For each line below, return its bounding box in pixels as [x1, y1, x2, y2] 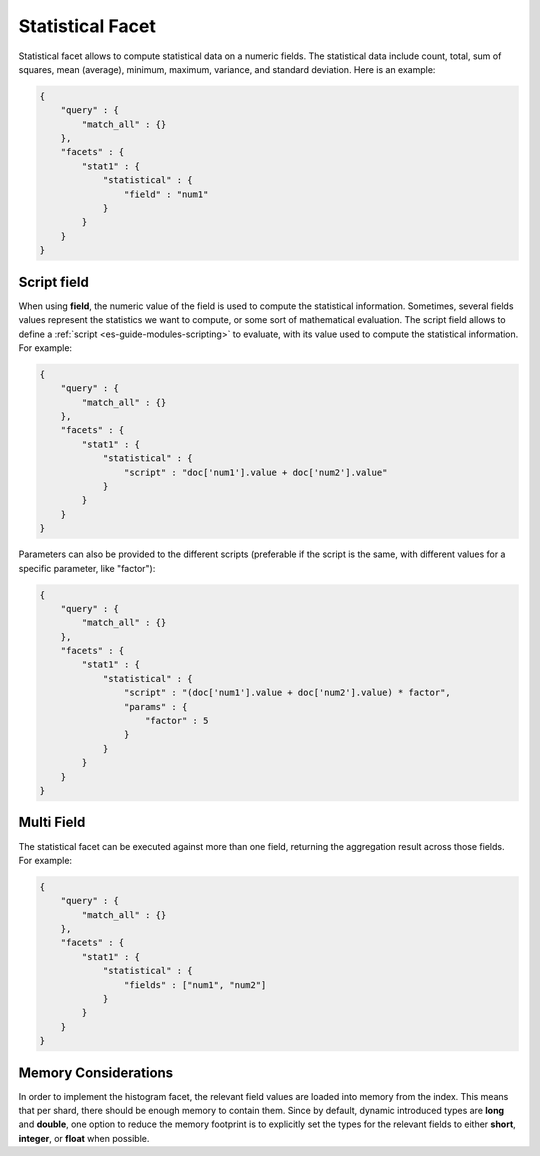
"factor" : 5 [145, 715, 209, 727]
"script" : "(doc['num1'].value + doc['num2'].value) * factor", [123, 687, 452, 699]
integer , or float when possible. [18, 1132, 150, 1144]
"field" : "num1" [123, 188, 209, 200]
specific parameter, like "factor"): [18, 562, 156, 574]
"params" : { [123, 701, 188, 712]
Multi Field [18, 814, 86, 831]
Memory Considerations [18, 1064, 174, 1081]
